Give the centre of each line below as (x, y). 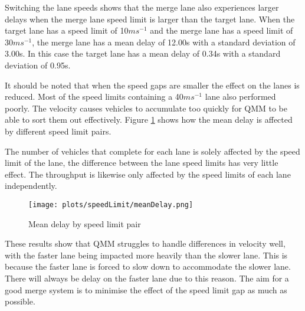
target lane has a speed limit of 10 (67, 30)
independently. (31, 186)
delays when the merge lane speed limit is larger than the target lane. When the (150, 19)
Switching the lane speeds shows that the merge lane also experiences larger (142, 7)
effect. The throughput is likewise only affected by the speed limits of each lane (148, 174)
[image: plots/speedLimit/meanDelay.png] (111, 204)
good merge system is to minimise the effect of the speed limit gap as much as (146, 289)
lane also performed (240, 96)
